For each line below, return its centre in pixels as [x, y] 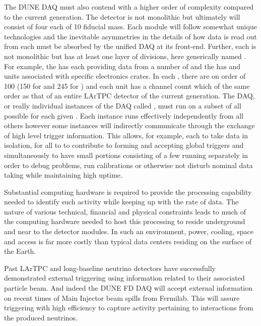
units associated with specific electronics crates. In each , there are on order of [125, 76]
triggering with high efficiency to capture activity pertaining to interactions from [129, 308]
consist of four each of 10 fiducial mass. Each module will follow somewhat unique [130, 26]
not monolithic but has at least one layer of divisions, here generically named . [125, 56]
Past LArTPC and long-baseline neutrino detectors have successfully [110, 268]
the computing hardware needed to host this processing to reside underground [125, 221]
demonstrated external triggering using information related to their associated [124, 278]
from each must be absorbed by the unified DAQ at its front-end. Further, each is [130, 46]
